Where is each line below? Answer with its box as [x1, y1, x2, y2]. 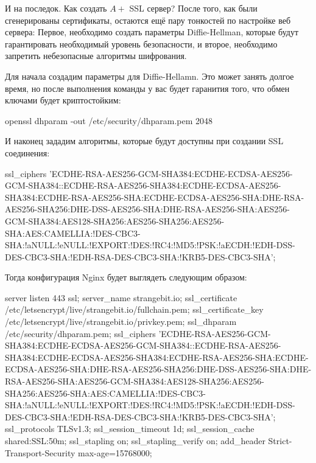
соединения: [5, 146, 50, 159]
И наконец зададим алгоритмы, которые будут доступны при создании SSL [5, 134, 284, 147]
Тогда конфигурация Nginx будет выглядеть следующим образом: [5, 271, 247, 284]
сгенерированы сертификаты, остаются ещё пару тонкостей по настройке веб [5, 13, 291, 26]
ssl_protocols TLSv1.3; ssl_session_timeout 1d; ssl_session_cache [5, 422, 255, 435]
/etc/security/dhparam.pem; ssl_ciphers [5, 327, 156, 339]
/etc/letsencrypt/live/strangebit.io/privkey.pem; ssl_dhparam [5, 315, 237, 328]
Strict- [268, 434, 292, 447]
